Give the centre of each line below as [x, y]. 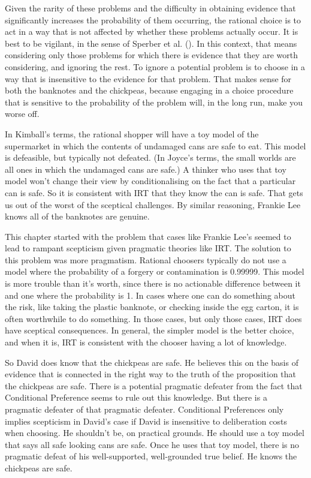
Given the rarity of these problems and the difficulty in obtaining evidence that [150, 8]
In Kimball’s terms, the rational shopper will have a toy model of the [132, 133]
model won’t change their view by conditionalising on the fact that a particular [150, 181]
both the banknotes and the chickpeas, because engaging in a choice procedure [149, 90]
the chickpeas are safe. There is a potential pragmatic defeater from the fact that [154, 385]
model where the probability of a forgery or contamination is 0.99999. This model [155, 271]
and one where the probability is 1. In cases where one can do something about [150, 295]
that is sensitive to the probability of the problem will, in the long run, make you [154, 102]
